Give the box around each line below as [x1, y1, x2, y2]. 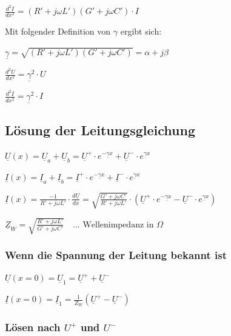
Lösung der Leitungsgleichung [5, 121, 195, 139]
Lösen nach [5, 320, 61, 335]
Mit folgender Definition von [5, 25, 111, 38]
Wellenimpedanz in [82, 220, 154, 229]
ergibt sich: [120, 25, 162, 38]
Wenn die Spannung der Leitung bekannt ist [5, 247, 227, 262]
